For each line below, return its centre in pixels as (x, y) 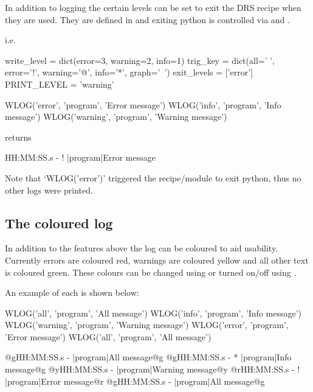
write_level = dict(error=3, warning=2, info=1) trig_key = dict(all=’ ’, (140, 60)
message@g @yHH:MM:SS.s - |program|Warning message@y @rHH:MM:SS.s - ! (153, 369)
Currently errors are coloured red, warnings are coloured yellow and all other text (157, 260)
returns (18, 137)
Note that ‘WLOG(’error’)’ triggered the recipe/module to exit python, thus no (153, 177)
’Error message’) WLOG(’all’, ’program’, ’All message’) (108, 336)
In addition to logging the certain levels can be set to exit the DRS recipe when (153, 7)
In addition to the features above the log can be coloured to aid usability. (142, 248)
